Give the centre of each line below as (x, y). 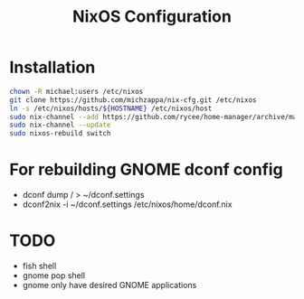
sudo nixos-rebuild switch (60, 134)
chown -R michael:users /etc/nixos (76, 91)
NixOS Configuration (152, 17)
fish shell (39, 266)
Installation (52, 67)
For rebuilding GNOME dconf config (146, 170)
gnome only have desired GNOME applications (109, 285)
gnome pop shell (54, 276)
